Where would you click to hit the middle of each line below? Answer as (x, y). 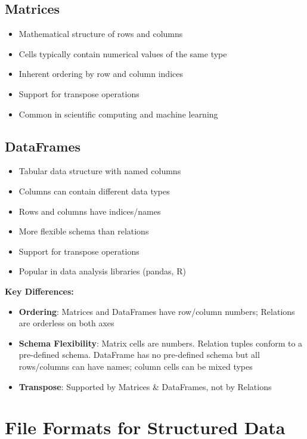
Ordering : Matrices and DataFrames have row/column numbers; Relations (157, 311)
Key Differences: (39, 291)
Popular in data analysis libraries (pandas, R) (102, 271)
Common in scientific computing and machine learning (118, 114)
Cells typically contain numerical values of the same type (123, 53)
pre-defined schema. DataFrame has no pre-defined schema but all (139, 355)
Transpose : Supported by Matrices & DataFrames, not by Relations (145, 386)
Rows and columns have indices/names (90, 211)
